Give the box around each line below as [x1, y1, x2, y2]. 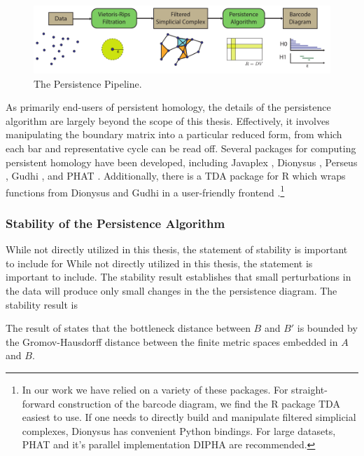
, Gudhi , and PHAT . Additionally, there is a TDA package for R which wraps [6, 168, 346, 183]
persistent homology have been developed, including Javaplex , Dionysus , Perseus [6, 154, 358, 169]
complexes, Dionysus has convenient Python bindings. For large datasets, [22, 423, 336, 438]
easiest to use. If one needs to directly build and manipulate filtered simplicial [22, 410, 356, 424]
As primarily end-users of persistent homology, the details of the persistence [6, 100, 331, 114]
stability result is [6, 297, 78, 311]
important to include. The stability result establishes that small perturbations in [6, 269, 351, 284]
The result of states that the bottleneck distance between [6, 321, 251, 335]
